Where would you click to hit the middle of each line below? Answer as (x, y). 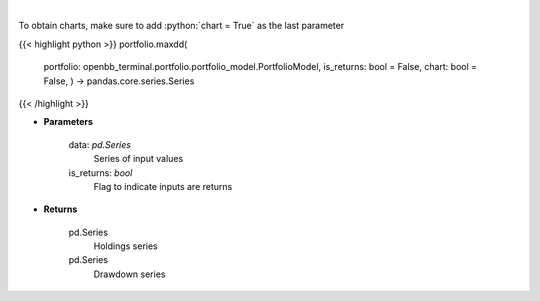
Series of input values (138, 159)
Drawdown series (129, 274)
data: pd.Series (100, 144)
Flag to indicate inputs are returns (163, 186)
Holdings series (126, 246)
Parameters (68, 122)
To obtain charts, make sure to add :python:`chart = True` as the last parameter (181, 26)
